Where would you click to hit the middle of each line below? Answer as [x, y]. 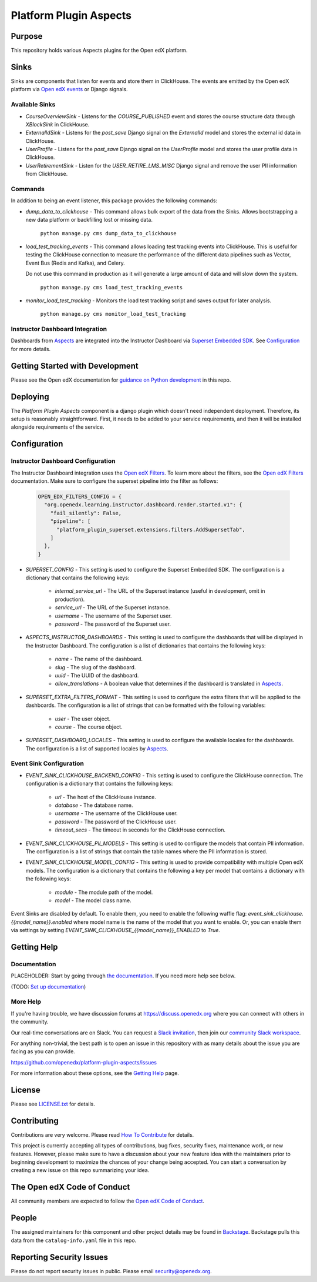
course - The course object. [89, 727]
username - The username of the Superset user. [114, 616]
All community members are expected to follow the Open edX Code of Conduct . [108, 1201]
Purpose [27, 36]
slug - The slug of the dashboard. [95, 667]
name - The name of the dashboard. [99, 659]
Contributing [35, 1121]
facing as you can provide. [43, 1051]
